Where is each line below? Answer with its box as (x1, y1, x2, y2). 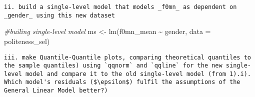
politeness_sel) (4, 35, 50, 46)
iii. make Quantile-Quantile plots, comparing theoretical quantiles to (4, 53, 251, 61)
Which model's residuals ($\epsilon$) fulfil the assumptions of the (4, 78, 240, 86)
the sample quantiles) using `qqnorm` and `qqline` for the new (4, 62, 222, 69)
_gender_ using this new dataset (4, 11, 115, 19)
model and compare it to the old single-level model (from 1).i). (25, 70, 251, 77)
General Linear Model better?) (4, 87, 108, 94)
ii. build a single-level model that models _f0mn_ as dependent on (4, 3, 237, 10)
